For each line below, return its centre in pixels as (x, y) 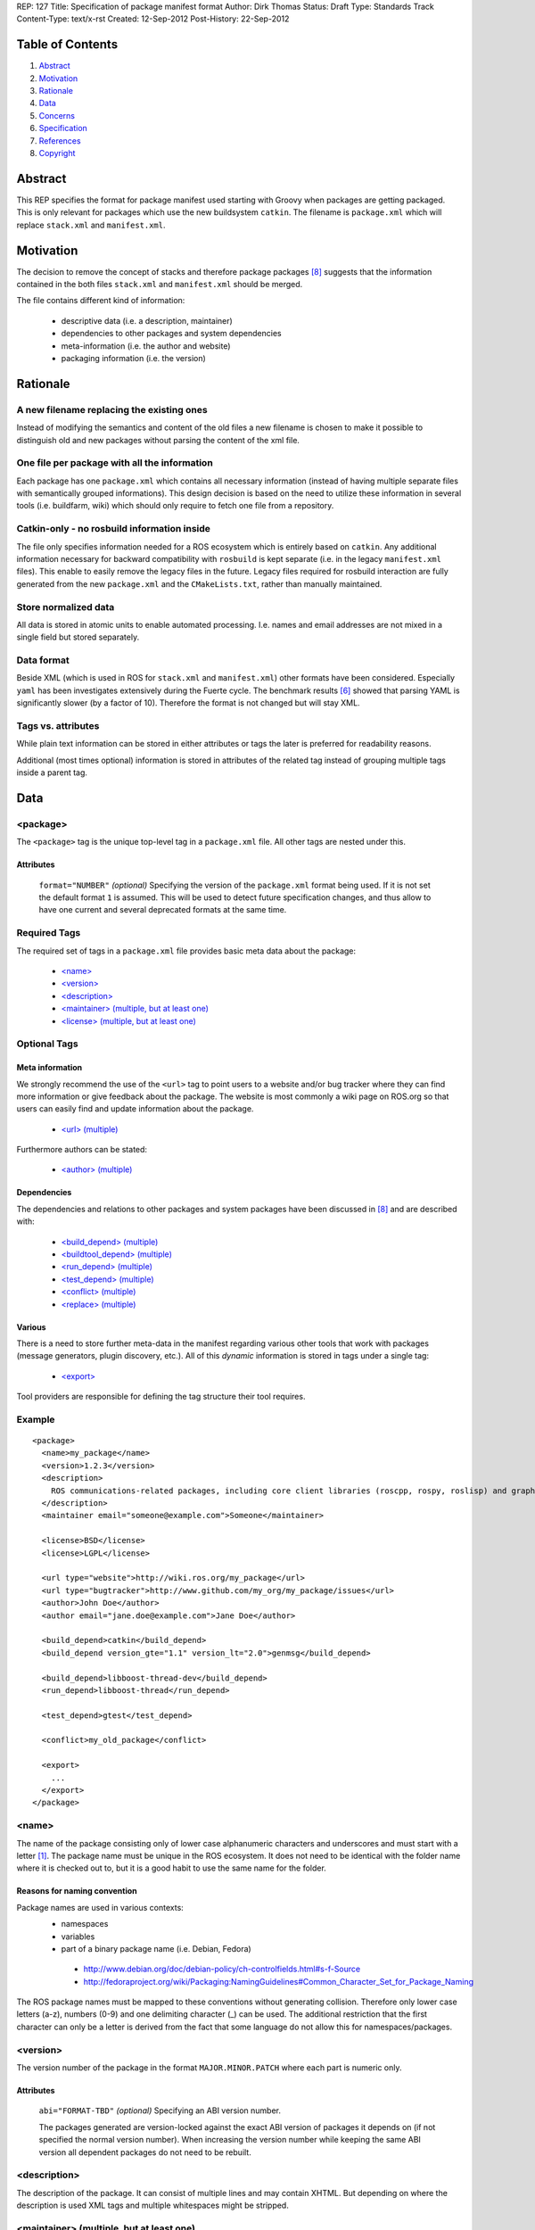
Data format (43, 660)
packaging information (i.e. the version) (134, 358)
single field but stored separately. (78, 637)
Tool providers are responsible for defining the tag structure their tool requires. (161, 1397)
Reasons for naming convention (77, 1891)
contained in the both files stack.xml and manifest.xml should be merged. (160, 285)
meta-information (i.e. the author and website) (146, 346)
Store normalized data (66, 607)
